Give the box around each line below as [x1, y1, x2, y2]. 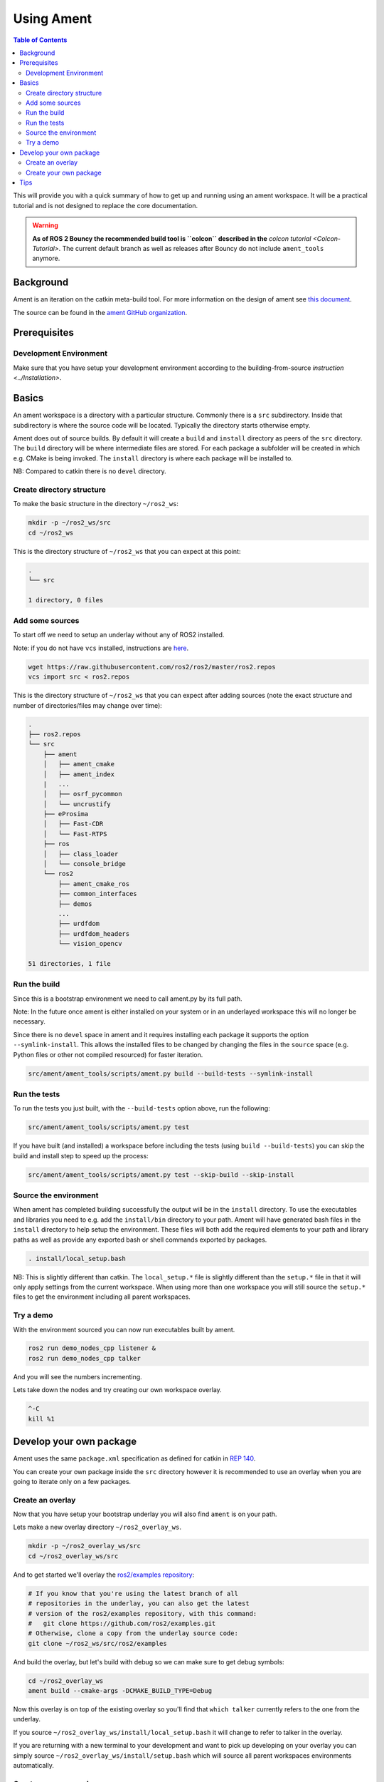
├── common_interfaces [58, 890, 138, 898]
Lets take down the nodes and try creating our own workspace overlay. [13, 1386, 222, 1394]
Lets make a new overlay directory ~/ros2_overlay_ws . [13, 1523, 181, 1532]
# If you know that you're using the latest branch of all [28, 1590, 238, 1597]
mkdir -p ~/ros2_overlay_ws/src [28, 1542, 142, 1550]
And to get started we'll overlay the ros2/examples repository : [13, 1570, 195, 1579]
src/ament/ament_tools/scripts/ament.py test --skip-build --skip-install [28, 1170, 295, 1179]
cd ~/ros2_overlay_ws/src [28, 1552, 119, 1560]
